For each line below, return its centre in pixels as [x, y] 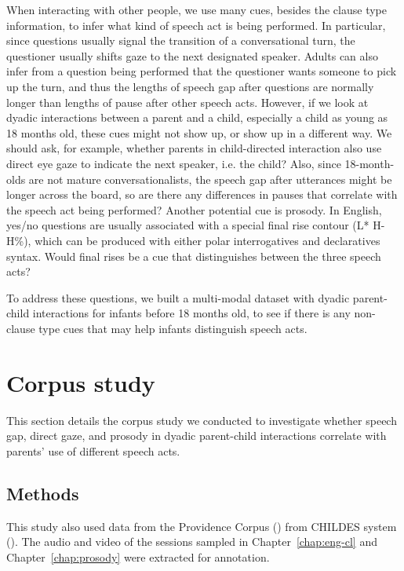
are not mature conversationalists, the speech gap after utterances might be [210, 179]
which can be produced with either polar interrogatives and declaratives [207, 240]
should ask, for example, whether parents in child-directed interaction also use [194, 148]
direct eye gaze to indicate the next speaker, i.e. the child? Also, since [174, 163]
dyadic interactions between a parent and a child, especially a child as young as [197, 117]
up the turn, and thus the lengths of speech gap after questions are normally [190, 86]
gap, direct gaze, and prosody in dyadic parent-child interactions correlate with [197, 436]
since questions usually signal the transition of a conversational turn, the [181, 40]
